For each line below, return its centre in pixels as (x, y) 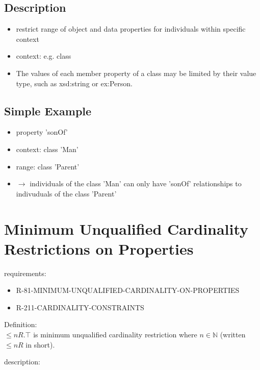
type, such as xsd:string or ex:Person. (74, 83)
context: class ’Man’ (47, 149)
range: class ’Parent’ (48, 166)
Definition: (21, 324)
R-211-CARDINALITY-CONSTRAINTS (80, 307)
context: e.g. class (44, 56)
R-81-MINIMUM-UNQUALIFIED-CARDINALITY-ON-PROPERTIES (128, 290)
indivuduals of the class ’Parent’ (66, 193)
